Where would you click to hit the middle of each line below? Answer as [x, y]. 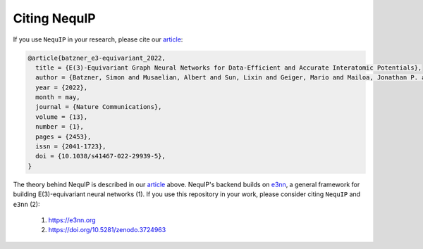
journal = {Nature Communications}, [99, 107]
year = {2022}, [62, 87]
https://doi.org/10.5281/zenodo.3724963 [107, 230]
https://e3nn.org [72, 220]
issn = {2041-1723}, [71, 147]
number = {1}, [60, 127]
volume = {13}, [62, 117]
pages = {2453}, [63, 136]
